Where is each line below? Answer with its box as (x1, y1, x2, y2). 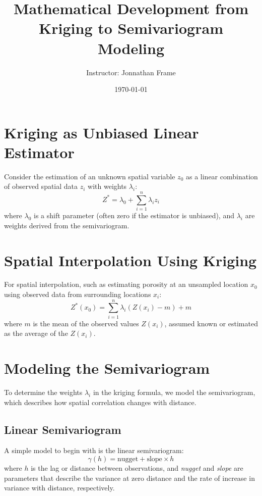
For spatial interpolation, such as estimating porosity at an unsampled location (4, 279, 248, 289)
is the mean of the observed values (33, 318, 139, 328)
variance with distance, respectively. (4, 482, 115, 493)
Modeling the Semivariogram (4, 358, 210, 378)
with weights (88, 181, 127, 191)
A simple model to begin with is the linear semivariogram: (4, 445, 184, 456)
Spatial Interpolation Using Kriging (4, 250, 257, 270)
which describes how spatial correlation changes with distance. (4, 396, 196, 407)
